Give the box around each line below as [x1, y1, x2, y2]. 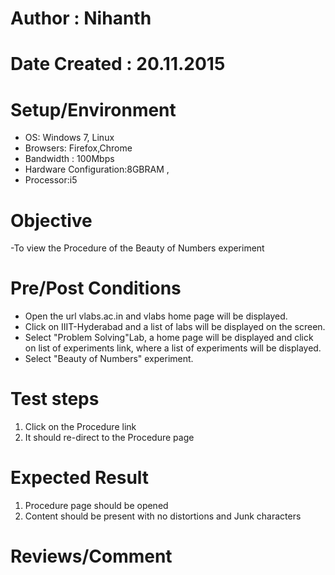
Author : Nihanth [10, 7, 152, 30]
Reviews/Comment [10, 545, 173, 568]
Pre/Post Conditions [10, 277, 182, 300]
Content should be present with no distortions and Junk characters [24, 510, 302, 522]
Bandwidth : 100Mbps [24, 153, 115, 165]
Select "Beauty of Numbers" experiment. [24, 353, 194, 365]
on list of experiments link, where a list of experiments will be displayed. [24, 342, 322, 354]
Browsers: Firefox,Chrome [24, 142, 133, 154]
